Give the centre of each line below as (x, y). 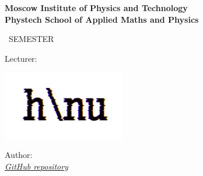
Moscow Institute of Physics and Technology (96, 8)
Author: (19, 155)
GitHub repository (36, 166)
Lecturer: (21, 58)
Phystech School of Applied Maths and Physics (102, 19)
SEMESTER (31, 39)
